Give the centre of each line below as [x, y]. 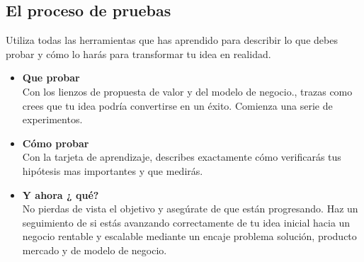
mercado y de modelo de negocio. [95, 250]
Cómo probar [56, 143]
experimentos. [52, 119]
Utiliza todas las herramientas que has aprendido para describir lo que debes [172, 40]
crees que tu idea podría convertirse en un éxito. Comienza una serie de [177, 105]
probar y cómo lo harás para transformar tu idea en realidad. [138, 53]
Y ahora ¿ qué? [61, 194]
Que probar [51, 78]
